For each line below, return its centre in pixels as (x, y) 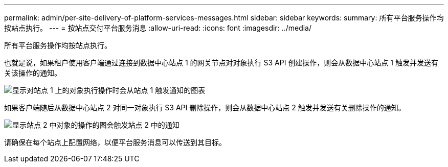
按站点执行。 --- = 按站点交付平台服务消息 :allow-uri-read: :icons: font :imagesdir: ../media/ (158, 28)
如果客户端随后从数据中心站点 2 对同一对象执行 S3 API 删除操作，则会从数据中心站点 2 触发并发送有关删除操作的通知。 (205, 108)
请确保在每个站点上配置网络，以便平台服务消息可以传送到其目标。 (115, 142)
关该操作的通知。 (33, 73)
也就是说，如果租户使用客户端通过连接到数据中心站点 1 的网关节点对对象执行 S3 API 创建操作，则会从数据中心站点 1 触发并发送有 (221, 63)
